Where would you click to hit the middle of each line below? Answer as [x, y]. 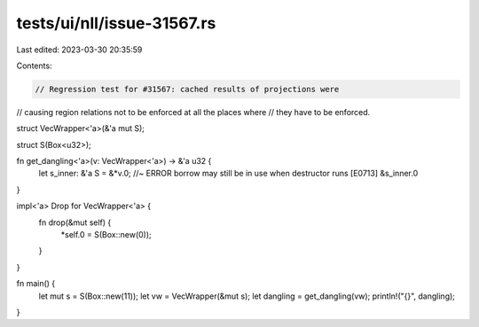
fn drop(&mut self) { [75, 222]
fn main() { [36, 284]
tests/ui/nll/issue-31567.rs [116, 23]
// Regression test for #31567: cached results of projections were [187, 89]
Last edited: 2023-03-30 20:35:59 [79, 50]
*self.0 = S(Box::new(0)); [106, 235]
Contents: [34, 66]
